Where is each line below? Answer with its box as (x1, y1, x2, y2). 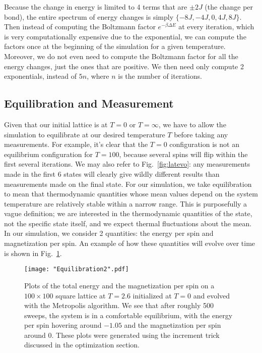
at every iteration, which (178, 21, 254, 32)
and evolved (193, 290, 230, 300)
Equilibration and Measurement (4, 95, 174, 111)
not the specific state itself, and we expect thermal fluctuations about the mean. (4, 218, 252, 228)
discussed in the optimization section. (24, 339, 140, 350)
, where (87, 71, 109, 81)
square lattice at (55, 290, 106, 300)
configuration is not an (169, 139, 239, 149)
